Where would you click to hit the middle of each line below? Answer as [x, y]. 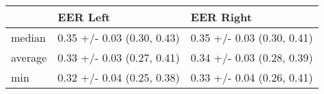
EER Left [84, 17]
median [28, 37]
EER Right [221, 17]
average [29, 57]
